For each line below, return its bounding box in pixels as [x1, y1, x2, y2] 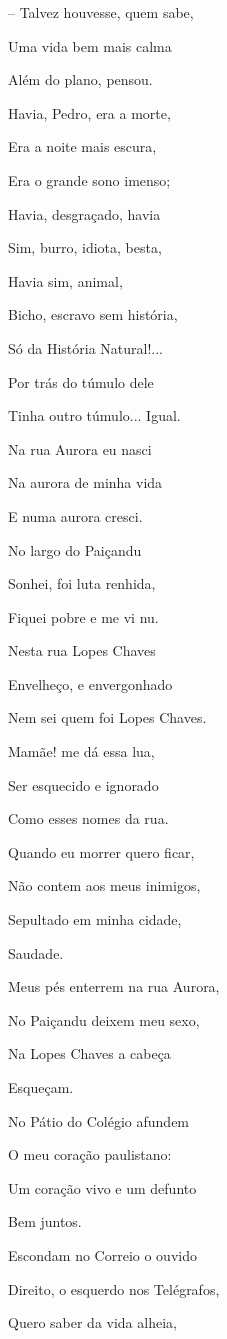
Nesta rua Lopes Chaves [8, 640, 156, 661]
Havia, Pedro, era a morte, [8, 102, 171, 123]
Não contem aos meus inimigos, [8, 875, 201, 896]
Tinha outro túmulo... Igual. [8, 405, 181, 426]
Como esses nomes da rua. [8, 808, 169, 829]
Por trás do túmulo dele [8, 371, 154, 392]
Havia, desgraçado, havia [8, 203, 161, 224]
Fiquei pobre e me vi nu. [8, 606, 159, 627]
